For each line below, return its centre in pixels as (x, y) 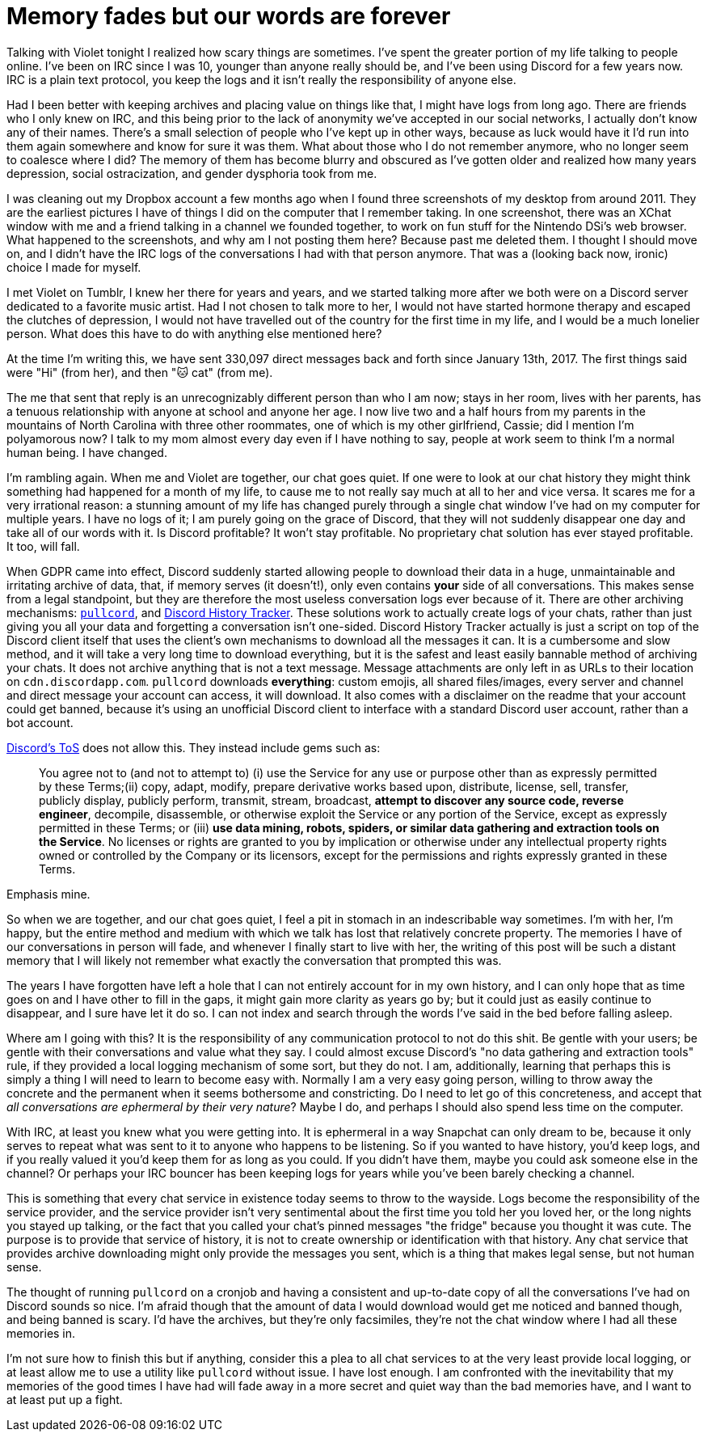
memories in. (41, 1333)
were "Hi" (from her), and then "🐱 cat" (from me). (140, 372)
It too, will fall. (43, 546)
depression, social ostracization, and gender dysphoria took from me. (192, 173)
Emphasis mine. (48, 894)
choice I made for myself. (74, 267)
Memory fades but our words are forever (229, 16)
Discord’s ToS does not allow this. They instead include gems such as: (194, 747)
